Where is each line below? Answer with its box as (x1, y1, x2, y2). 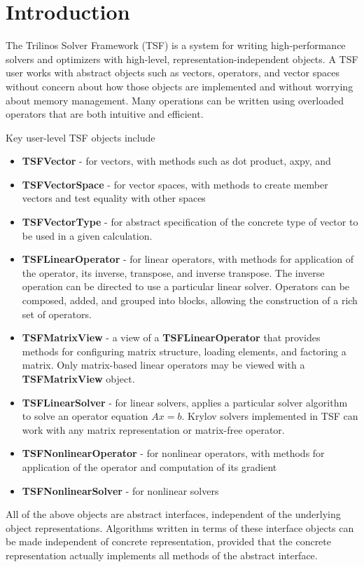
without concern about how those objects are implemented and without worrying (6, 78, 353, 93)
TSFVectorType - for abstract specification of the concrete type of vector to (22, 214, 358, 229)
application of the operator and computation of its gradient (22, 459, 277, 474)
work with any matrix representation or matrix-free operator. (22, 422, 285, 437)
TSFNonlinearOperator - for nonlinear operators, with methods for (22, 446, 325, 460)
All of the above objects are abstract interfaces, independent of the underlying (6, 507, 341, 521)
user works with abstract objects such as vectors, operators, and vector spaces (6, 65, 339, 80)
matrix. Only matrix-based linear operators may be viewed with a (22, 357, 305, 372)
